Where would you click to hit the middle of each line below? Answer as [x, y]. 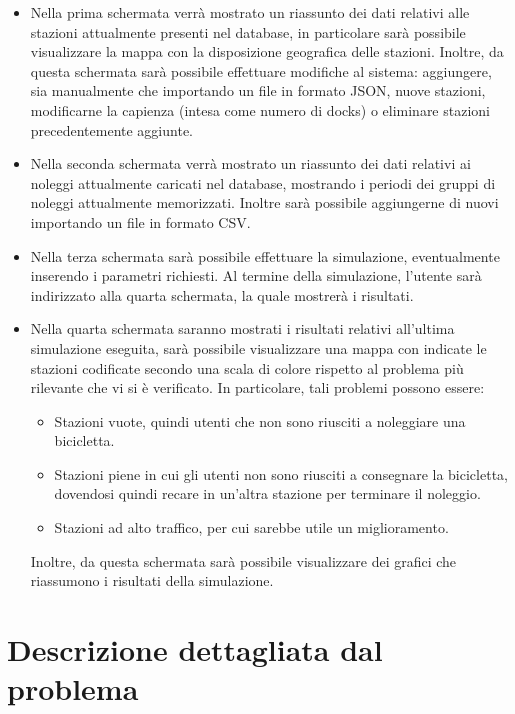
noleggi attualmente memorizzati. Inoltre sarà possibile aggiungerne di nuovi [264, 202]
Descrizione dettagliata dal [195, 649]
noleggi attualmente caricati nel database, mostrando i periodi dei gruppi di [263, 182]
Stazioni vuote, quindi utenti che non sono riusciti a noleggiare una [260, 420]
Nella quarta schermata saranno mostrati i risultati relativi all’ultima [242, 328]
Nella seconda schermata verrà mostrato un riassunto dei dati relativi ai [250, 163]
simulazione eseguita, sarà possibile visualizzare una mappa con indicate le [258, 347]
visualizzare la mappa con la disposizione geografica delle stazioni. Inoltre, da [267, 51]
